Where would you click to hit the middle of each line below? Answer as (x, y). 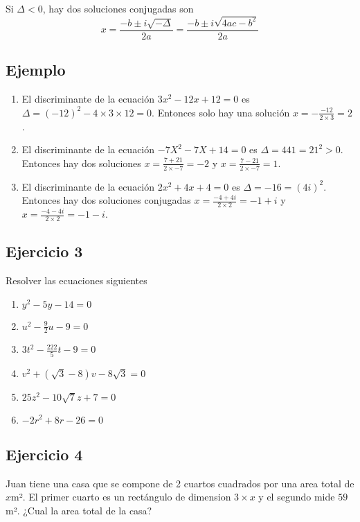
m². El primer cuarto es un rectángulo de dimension (121, 497)
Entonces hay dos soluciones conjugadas (106, 200)
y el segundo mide (297, 497)
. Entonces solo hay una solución (221, 112)
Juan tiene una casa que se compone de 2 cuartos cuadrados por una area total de (180, 483)
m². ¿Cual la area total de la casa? (79, 510)
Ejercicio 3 (44, 251)
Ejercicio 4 (44, 454)
